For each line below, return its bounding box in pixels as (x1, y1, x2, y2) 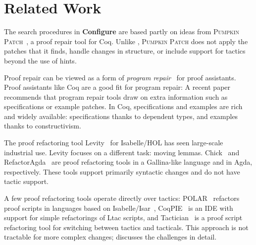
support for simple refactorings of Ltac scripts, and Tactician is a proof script (4, 212, 243, 223)
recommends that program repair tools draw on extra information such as (4, 91, 228, 102)
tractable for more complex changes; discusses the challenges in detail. (4, 232, 217, 242)
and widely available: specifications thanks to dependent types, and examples (4, 111, 238, 121)
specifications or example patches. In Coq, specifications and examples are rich (4, 101, 243, 112)
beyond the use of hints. (4, 55, 77, 65)
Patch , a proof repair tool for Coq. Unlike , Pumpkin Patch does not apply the (4, 36, 248, 46)
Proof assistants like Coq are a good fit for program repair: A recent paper (4, 82, 231, 92)
